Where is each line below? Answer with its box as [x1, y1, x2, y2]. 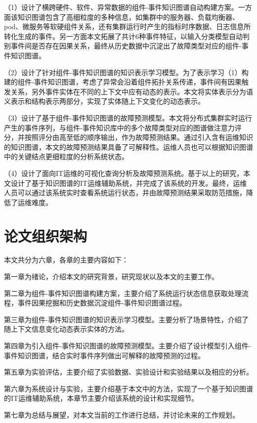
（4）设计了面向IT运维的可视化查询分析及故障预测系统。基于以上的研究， [4, 168, 244, 178]
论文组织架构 [4, 226, 87, 246]
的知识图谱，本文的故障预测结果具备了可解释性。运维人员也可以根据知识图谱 [4, 141, 253, 152]
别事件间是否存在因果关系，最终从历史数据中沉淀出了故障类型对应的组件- [4, 41, 242, 51]
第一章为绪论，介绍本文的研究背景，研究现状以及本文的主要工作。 [4, 271, 218, 281]
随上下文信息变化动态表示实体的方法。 [4, 324, 128, 334]
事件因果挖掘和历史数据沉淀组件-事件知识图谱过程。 [17, 297, 186, 308]
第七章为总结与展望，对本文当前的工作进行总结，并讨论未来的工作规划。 [4, 409, 239, 420]
